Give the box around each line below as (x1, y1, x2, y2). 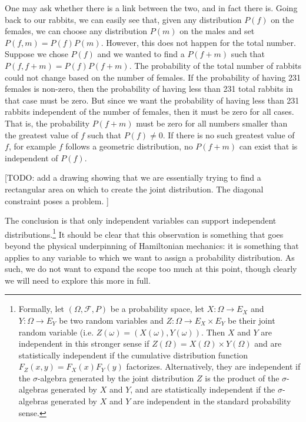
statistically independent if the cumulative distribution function (18, 348, 248, 361)
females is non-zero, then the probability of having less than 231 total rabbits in (5, 82, 293, 95)
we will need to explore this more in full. (5, 274, 151, 286)
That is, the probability (5, 117, 90, 129)
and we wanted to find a (97, 48, 185, 60)
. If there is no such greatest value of (162, 128, 295, 141)
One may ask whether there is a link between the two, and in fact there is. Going (5, 2, 298, 14)
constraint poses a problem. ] (5, 194, 109, 207)
